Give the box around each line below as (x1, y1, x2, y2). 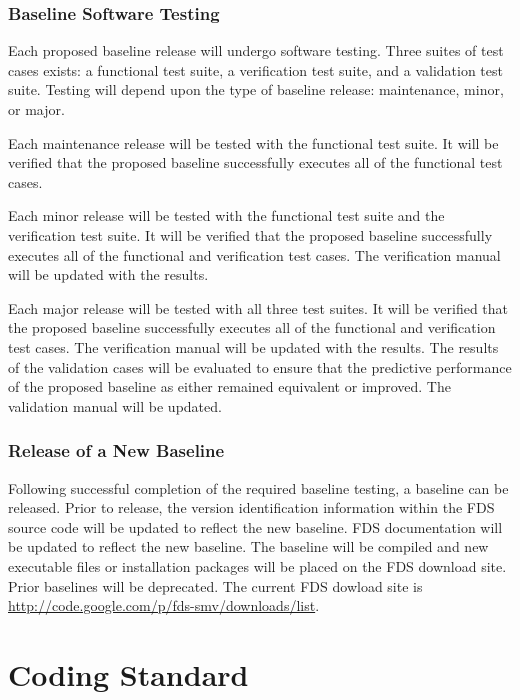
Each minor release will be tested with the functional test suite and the (8, 205, 445, 226)
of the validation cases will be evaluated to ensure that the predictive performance (8, 356, 512, 377)
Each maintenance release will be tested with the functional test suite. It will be (8, 132, 499, 153)
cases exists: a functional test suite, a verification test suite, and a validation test (8, 59, 503, 80)
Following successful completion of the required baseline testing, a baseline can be (8, 477, 509, 498)
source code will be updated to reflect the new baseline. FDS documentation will (8, 516, 503, 537)
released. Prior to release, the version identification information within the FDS (8, 497, 495, 518)
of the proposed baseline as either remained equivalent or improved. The (8, 376, 451, 397)
